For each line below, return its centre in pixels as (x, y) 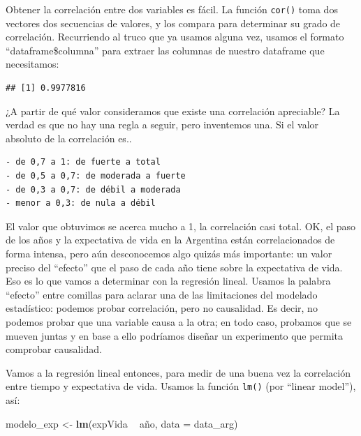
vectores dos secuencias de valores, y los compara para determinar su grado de (173, 23)
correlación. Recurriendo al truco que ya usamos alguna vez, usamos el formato (175, 37)
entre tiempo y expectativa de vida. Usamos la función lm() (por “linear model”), (181, 386)
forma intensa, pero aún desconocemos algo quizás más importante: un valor (169, 253)
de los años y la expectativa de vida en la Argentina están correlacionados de (170, 240)
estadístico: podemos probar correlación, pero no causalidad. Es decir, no (162, 308)
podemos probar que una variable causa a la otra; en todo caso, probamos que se (179, 321)
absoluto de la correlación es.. (69, 138)
